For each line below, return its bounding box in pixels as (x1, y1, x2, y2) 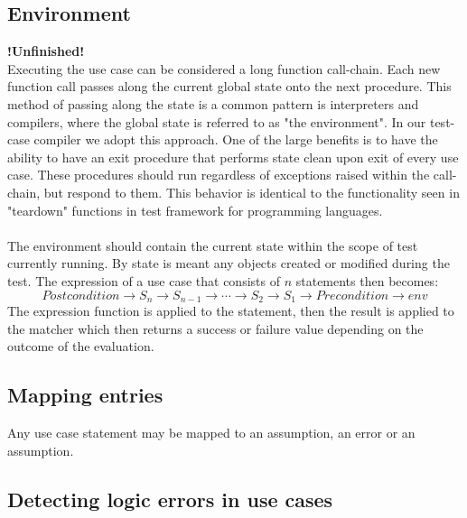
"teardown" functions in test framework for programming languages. (7, 200, 383, 219)
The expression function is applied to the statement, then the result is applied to (7, 301, 454, 319)
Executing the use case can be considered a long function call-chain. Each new (7, 59, 441, 78)
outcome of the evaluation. (7, 337, 154, 356)
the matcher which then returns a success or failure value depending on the (7, 319, 424, 338)
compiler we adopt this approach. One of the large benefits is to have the (33, 130, 438, 149)
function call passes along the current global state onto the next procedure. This (7, 77, 452, 96)
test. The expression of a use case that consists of (7, 271, 280, 290)
